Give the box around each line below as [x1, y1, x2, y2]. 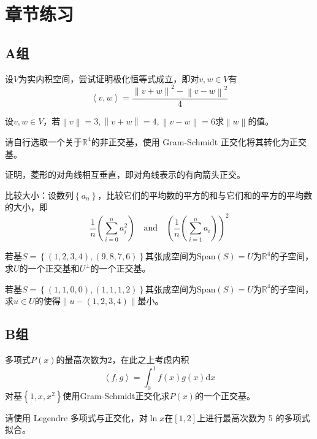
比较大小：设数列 [5, 188, 74, 201]
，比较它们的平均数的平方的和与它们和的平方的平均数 [97, 188, 313, 201]
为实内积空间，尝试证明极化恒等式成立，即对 [18, 72, 199, 85]
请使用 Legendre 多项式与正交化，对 [5, 411, 148, 424]
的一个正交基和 [19, 262, 80, 275]
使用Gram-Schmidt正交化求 [63, 389, 170, 402]
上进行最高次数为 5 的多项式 [197, 411, 310, 424]
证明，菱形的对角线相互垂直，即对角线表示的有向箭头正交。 [5, 168, 245, 181]
